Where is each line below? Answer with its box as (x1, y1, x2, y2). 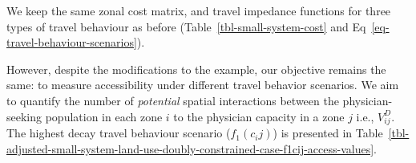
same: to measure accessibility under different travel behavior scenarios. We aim (6, 76, 399, 93)
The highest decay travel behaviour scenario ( (6, 124, 231, 141)
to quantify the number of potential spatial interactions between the (6, 92, 339, 108)
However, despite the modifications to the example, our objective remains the (6, 60, 386, 77)
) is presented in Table (273, 124, 383, 141)
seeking (6, 108, 42, 124)
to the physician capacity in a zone (173, 108, 345, 124)
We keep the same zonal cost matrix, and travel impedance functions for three (6, 2, 391, 18)
